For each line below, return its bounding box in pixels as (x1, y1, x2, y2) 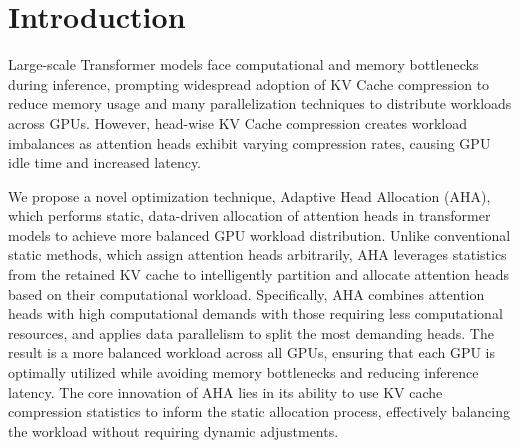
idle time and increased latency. (8, 152, 202, 173)
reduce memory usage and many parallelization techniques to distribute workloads (8, 93, 512, 114)
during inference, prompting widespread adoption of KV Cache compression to (8, 73, 490, 94)
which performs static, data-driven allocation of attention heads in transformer (8, 205, 491, 226)
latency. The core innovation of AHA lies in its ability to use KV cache (8, 381, 443, 402)
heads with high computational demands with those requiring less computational (8, 303, 503, 324)
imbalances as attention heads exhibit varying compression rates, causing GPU (8, 132, 491, 153)
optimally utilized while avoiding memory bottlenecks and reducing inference (8, 362, 479, 383)
